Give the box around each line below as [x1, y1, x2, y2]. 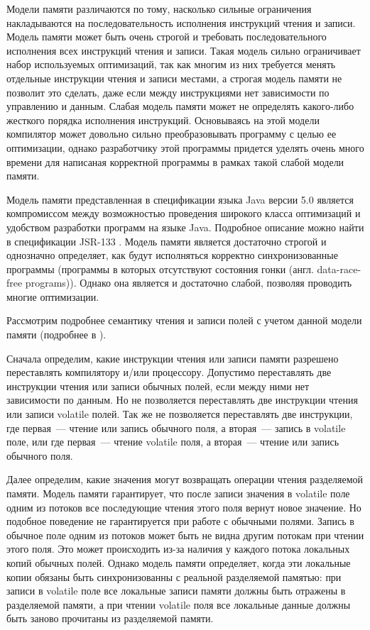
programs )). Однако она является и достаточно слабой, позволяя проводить [25, 275, 352, 290]
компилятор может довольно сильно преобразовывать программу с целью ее [6, 126, 337, 141]
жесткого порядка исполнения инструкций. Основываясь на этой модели [6, 112, 320, 127]
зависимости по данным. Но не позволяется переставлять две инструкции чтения [6, 392, 358, 407]
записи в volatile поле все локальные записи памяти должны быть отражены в [6, 583, 346, 598]
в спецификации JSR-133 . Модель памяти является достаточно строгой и [6, 233, 327, 248]
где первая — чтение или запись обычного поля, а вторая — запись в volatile [6, 420, 346, 435]
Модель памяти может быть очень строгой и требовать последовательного [6, 29, 327, 44]
